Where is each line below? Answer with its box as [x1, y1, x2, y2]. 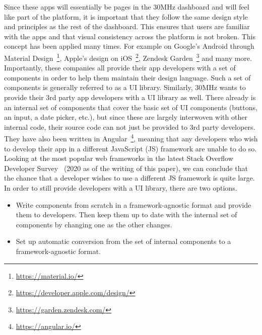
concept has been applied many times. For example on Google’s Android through [4, 41, 254, 51]
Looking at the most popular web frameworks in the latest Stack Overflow [4, 153, 233, 163]
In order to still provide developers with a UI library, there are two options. [4, 183, 237, 193]
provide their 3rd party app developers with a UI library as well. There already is [4, 92, 256, 102]
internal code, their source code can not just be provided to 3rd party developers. [4, 121, 255, 132]
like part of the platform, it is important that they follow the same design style [4, 11, 248, 22]
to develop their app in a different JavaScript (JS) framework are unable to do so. [4, 143, 257, 153]
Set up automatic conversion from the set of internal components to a [16, 236, 231, 246]
